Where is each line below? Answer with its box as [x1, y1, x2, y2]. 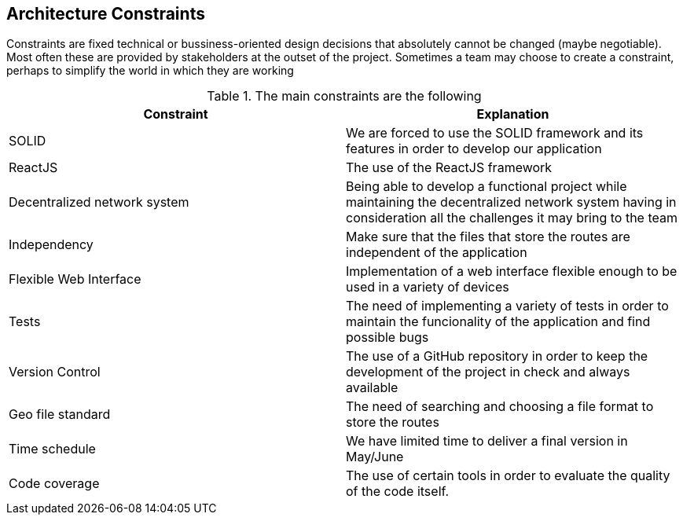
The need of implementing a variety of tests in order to [346, 298, 669, 314]
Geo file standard [9, 406, 111, 423]
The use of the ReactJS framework [346, 160, 553, 176]
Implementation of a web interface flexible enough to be [346, 263, 677, 280]
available [346, 380, 398, 396]
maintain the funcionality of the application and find [346, 314, 651, 330]
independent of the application [346, 244, 527, 261]
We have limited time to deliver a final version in [346, 433, 628, 449]
